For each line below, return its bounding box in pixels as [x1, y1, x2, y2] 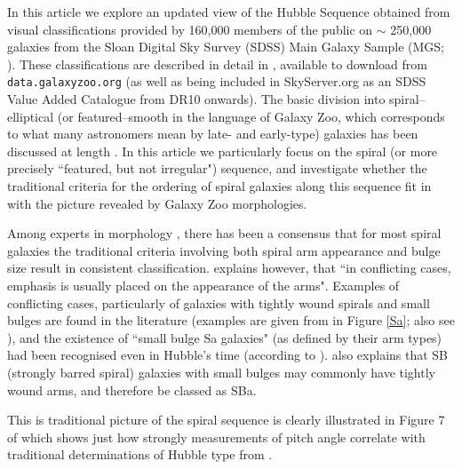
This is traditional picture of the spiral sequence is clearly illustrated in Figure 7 [7, 410, 445, 429]
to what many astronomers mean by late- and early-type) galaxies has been [7, 124, 418, 143]
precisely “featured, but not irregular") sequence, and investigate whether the [7, 159, 427, 178]
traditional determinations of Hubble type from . [7, 445, 273, 464]
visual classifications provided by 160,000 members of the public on [7, 20, 373, 38]
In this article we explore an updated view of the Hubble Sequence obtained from [7, 3, 450, 20]
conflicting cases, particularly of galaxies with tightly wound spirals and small [7, 293, 430, 312]
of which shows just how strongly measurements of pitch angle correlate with [7, 427, 426, 446]
